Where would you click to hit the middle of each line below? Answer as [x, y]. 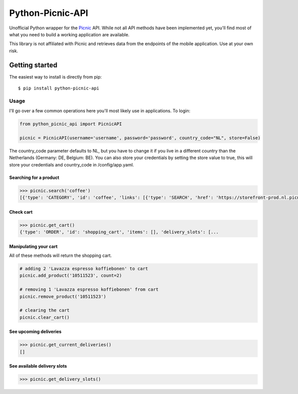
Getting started [33, 65]
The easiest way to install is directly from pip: [55, 77]
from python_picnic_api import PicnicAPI [71, 124]
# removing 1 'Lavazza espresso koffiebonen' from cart [89, 290]
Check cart [21, 212]
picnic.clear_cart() [44, 317]
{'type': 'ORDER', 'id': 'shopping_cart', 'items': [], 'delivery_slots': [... [119, 232]
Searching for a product [34, 177]
